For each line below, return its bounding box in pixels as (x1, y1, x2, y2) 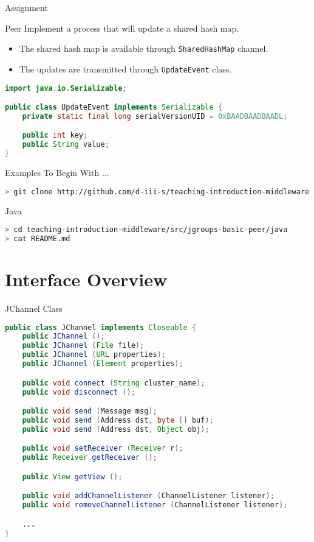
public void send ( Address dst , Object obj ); (22, 424, 210, 434)
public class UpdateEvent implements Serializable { (5, 103, 223, 112)
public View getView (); (22, 472, 123, 481)
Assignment (5, 1, 48, 13)
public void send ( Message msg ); (22, 407, 157, 416)
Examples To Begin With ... (5, 166, 109, 179)
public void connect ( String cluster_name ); (22, 378, 205, 387)
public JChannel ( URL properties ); (22, 350, 166, 359)
